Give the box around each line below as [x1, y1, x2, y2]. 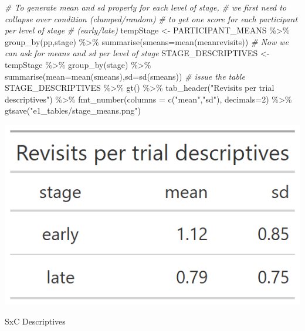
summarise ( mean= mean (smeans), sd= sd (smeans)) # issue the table [5, 70, 245, 82]
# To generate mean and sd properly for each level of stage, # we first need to [5, 1, 287, 13]
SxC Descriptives [5, 315, 66, 327]
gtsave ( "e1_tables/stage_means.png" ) [5, 104, 141, 117]
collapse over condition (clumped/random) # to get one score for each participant [5, 12, 298, 25]
